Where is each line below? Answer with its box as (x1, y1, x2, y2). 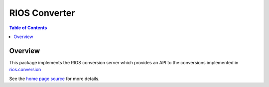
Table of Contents (9, 25, 47, 31)
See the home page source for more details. (9, 76, 100, 82)
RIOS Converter (9, 7, 75, 18)
